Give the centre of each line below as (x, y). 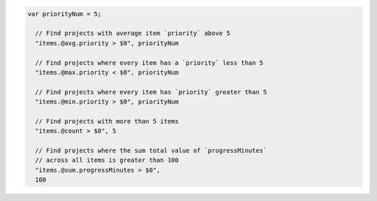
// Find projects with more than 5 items (107, 121)
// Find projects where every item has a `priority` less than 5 (149, 62)
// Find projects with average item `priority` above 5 (133, 33)
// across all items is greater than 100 (107, 160)
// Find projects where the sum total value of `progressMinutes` (151, 151)
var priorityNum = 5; (65, 14)
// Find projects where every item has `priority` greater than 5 (151, 92)
